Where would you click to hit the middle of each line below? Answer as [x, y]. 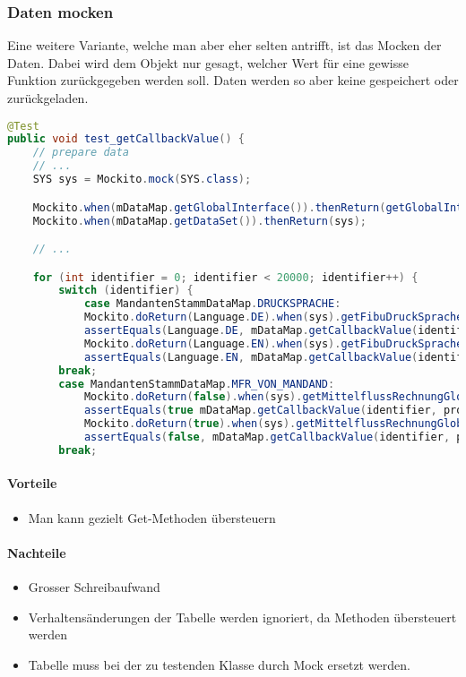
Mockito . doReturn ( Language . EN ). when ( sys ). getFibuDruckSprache [273, 343]
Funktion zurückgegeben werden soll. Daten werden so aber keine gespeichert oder [233, 80]
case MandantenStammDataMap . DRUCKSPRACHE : [212, 304]
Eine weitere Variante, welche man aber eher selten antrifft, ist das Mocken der [224, 45]
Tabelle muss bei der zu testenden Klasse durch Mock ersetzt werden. [219, 664]
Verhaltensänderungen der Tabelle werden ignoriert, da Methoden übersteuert [242, 617]
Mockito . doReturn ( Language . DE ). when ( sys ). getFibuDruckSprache [273, 317]
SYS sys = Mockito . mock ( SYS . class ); [142, 180]
